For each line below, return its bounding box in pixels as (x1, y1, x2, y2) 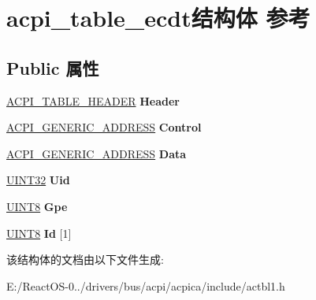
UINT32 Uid (6, 172, 70, 188)
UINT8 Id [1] (6, 224, 72, 241)
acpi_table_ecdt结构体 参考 (6, 2, 310, 34)
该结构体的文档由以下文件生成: (6, 251, 164, 268)
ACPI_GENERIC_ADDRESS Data (6, 145, 187, 161)
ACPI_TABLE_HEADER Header (6, 92, 180, 109)
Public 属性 (6, 55, 99, 80)
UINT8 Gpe (6, 198, 68, 214)
